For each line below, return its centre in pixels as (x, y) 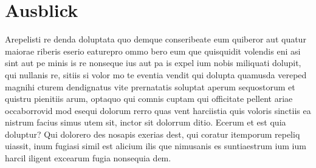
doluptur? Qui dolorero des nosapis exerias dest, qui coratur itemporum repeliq (153, 134)
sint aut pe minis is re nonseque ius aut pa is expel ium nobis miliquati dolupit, (153, 63)
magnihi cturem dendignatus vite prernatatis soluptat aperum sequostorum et (150, 86)
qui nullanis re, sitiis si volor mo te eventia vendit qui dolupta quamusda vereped (156, 74)
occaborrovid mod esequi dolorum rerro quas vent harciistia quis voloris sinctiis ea (158, 110)
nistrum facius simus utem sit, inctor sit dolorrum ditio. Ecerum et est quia (146, 122)
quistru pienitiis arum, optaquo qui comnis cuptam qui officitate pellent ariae (149, 99)
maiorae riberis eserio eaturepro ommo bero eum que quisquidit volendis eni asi (153, 51)
